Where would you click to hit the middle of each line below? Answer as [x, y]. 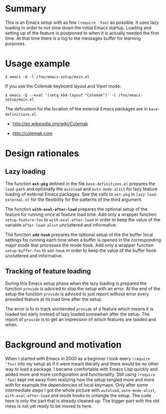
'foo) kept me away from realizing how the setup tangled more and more [80, 379]
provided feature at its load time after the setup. [54, 299]
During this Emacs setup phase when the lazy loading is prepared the [76, 283]
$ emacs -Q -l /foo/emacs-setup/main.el [48, 77]
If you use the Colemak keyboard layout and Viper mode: [63, 86]
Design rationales [42, 153]
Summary [26, 9]
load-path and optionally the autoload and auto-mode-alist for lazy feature [81, 189]
